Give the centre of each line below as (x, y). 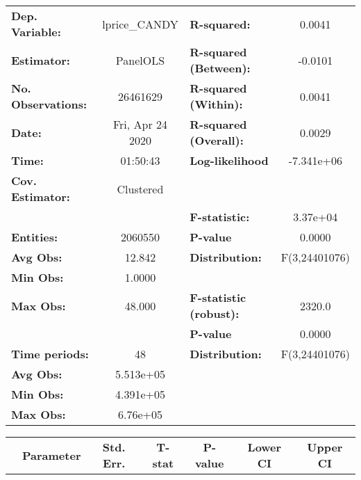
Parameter (52, 455)
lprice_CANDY (140, 24)
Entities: (35, 237)
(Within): (216, 104)
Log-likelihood (229, 160)
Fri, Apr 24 (140, 124)
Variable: (36, 32)
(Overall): (217, 140)
